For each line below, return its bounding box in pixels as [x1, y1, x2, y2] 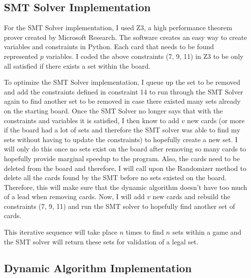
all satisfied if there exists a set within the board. [4, 60, 151, 71]
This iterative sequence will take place [4, 227, 118, 237]
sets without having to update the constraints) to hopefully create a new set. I [4, 134, 238, 144]
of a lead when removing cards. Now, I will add [4, 191, 145, 202]
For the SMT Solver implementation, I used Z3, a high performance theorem [4, 22, 233, 33]
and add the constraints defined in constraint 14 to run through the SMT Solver [4, 86, 243, 96]
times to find [125, 227, 164, 237]
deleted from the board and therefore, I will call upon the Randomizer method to [4, 163, 247, 173]
